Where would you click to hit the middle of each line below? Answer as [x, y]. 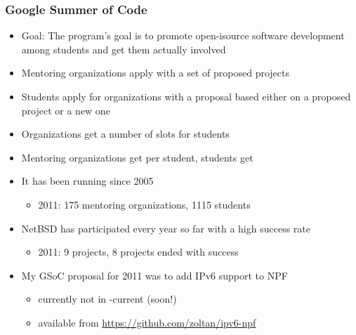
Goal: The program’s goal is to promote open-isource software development [183, 35]
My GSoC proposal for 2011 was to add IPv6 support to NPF [154, 275]
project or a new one [66, 110]
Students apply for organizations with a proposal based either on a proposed [186, 96]
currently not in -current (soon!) [107, 299]
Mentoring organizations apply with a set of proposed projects [156, 73]
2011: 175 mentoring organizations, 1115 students [144, 204]
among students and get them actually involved [124, 49]
